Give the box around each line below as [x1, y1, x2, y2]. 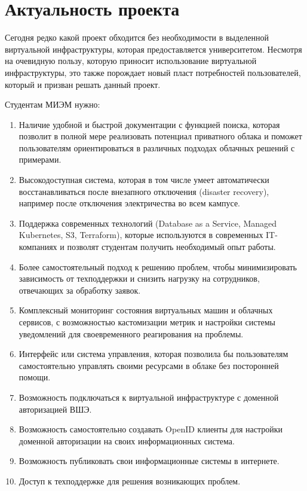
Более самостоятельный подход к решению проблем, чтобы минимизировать [19, 260, 297, 273]
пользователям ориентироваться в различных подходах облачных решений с [19, 141, 295, 154]
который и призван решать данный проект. [5, 78, 161, 90]
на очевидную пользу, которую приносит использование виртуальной [5, 54, 257, 67]
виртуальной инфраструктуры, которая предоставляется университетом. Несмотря [5, 42, 302, 55]
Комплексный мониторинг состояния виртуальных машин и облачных [19, 304, 273, 316]
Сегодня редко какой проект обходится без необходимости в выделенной [5, 31, 269, 44]
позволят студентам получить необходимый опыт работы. [67, 240, 276, 253]
